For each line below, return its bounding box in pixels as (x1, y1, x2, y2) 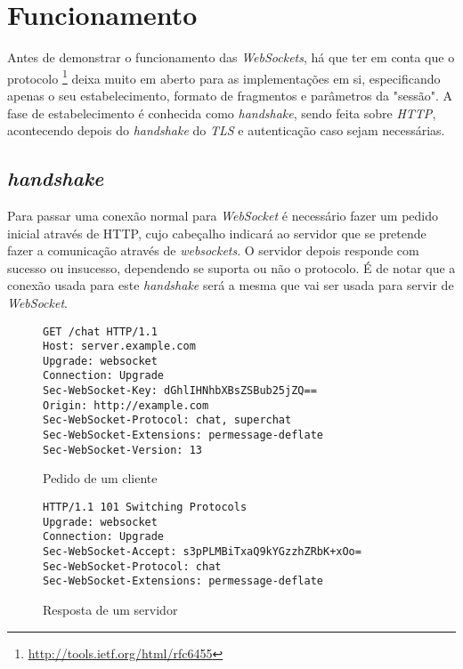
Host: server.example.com (43, 340, 196, 353)
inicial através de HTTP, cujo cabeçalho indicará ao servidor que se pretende (7, 223, 426, 242)
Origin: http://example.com (43, 399, 209, 412)
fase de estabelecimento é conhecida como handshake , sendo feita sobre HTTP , (7, 103, 436, 122)
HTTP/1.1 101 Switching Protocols (43, 501, 248, 514)
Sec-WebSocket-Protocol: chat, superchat (43, 414, 292, 427)
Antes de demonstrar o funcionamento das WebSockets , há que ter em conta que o (7, 48, 455, 67)
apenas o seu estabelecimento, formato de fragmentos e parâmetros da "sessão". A (7, 85, 452, 104)
